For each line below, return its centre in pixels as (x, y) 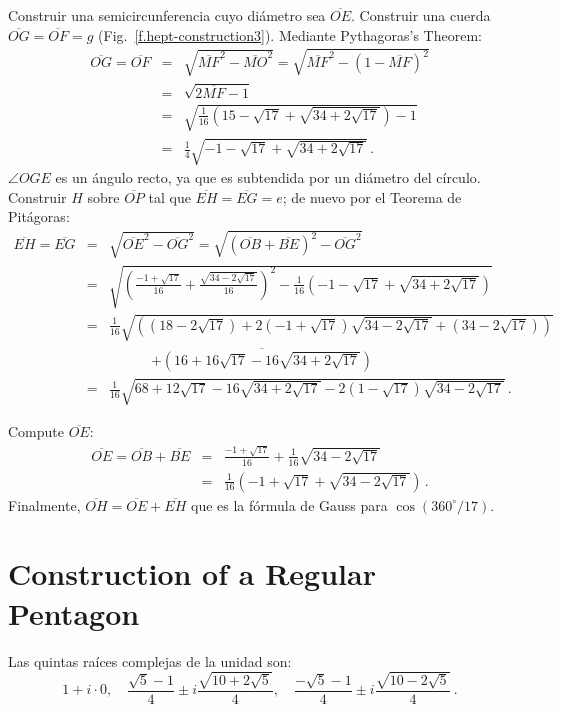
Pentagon (74, 612)
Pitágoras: (39, 216)
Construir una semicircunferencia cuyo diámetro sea (167, 15)
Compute (36, 431)
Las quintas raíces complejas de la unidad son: (150, 660)
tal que (169, 196)
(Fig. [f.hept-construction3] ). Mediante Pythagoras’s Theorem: (290, 34)
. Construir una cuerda (421, 15)
